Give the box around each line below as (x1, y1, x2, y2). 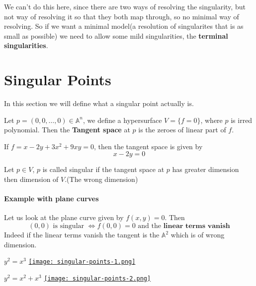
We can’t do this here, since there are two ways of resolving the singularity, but (4, 1, 246, 11)
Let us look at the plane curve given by (4, 212, 124, 223)
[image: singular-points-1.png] (28, 258, 136, 266)
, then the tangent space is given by (94, 141, 203, 151)
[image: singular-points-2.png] (44, 275, 151, 282)
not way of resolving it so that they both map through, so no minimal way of (4, 11, 239, 21)
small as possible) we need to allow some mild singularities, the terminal (4, 30, 228, 41)
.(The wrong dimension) (65, 174, 138, 184)
